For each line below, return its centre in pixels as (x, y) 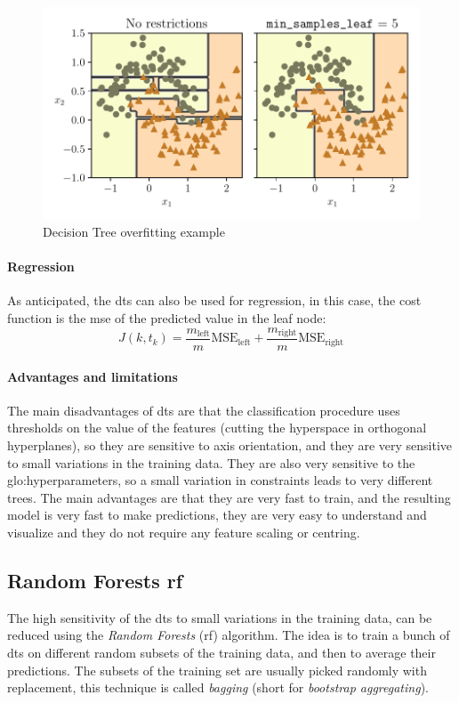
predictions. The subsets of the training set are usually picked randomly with (217, 670)
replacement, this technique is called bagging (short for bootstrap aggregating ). (218, 687)
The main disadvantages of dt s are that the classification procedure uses (204, 410)
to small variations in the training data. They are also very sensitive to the (211, 462)
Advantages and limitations (93, 376)
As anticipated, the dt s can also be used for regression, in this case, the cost (214, 300)
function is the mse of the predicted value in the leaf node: (167, 317)
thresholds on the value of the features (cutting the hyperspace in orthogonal (217, 428)
